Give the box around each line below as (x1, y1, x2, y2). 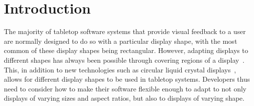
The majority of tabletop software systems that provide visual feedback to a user (4, 26, 246, 36)
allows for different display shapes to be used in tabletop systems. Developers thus (4, 74, 250, 84)
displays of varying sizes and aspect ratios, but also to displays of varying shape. (4, 93, 245, 103)
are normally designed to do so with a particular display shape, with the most (4, 35, 237, 46)
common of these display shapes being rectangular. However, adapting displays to (4, 45, 248, 55)
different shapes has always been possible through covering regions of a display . (4, 54, 245, 65)
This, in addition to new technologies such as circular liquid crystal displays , (4, 64, 236, 74)
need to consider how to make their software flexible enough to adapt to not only (4, 83, 247, 93)
